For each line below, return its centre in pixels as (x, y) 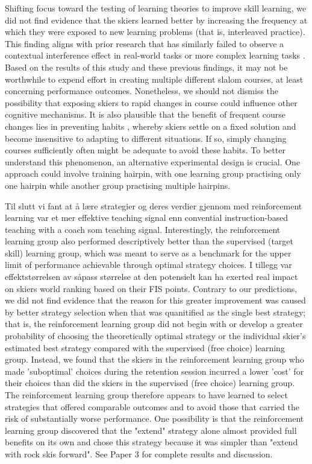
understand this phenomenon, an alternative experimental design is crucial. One (153, 161)
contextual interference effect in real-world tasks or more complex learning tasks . (155, 55)
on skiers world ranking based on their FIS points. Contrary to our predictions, (151, 288)
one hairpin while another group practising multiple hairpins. (118, 185)
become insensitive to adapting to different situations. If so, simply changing (146, 138)
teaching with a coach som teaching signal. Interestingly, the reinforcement (143, 229)
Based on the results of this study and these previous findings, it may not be (146, 67)
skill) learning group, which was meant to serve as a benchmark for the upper (148, 253)
